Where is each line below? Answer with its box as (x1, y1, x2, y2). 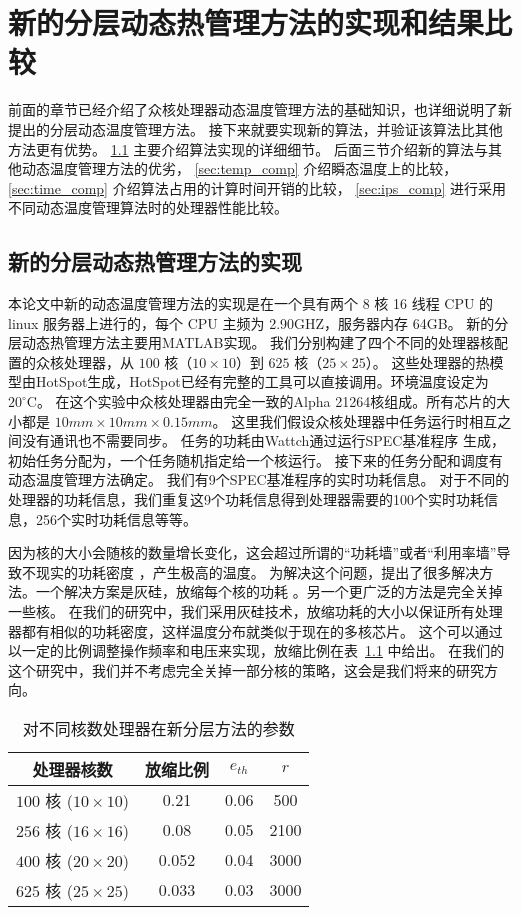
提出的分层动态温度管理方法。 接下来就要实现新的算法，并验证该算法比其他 (8, 118, 503, 139)
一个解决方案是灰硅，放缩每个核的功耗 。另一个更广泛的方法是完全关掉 (35, 581, 503, 602)
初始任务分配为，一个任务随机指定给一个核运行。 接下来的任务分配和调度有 (8, 449, 503, 470)
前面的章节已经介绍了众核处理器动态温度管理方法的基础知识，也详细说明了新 (8, 99, 512, 120)
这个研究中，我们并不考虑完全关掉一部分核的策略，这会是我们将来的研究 (8, 659, 484, 680)
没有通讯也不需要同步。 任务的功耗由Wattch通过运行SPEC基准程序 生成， (21, 430, 506, 451)
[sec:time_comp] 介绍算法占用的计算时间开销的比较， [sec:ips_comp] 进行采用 (8, 177, 506, 198)
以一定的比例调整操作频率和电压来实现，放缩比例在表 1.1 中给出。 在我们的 (8, 640, 505, 661)
